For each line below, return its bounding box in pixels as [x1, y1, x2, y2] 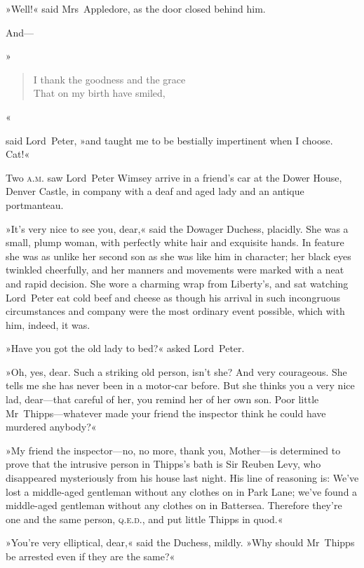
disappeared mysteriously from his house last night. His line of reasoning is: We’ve [6, 471, 359, 485]
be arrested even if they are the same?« [6, 549, 175, 563]
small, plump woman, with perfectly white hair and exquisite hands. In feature [6, 235, 344, 250]
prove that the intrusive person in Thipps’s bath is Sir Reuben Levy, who [6, 457, 321, 471]
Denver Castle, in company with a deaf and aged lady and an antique [6, 184, 304, 198]
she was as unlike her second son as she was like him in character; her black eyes [6, 248, 351, 263]
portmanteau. [6, 197, 64, 212]
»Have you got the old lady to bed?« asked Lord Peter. [6, 341, 245, 356]
